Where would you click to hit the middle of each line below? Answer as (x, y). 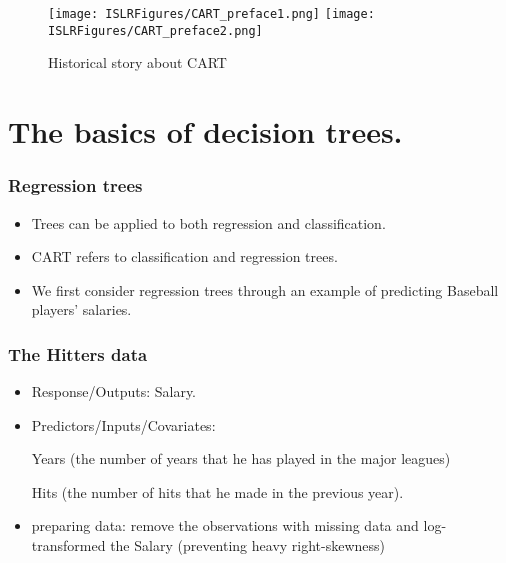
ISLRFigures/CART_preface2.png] (155, 30)
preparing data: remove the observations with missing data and (225, 525)
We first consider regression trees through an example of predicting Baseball (265, 289)
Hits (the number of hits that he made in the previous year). (217, 491)
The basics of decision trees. (205, 131)
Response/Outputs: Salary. (114, 391)
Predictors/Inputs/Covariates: (123, 424)
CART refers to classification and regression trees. (184, 256)
